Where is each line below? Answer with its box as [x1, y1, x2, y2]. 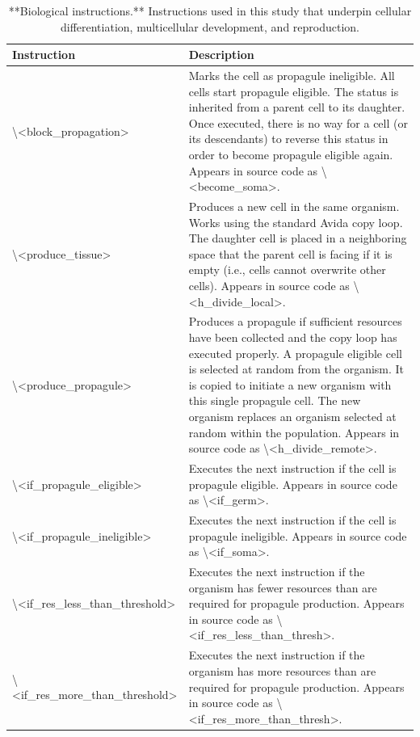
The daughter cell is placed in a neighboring [188, 230, 407, 246]
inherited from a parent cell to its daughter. [188, 99, 405, 116]
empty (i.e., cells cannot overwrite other [188, 261, 386, 278]
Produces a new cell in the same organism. [188, 198, 400, 215]
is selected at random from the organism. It [188, 360, 405, 377]
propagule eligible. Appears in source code [188, 475, 397, 492]
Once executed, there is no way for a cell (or [188, 114, 408, 131]
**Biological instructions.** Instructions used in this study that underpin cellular [8, 2, 412, 19]
